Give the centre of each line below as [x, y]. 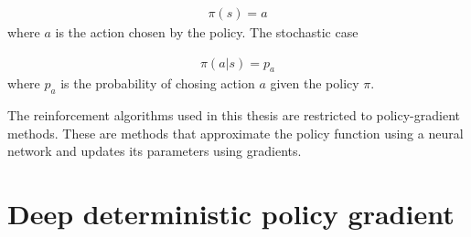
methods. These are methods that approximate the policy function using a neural [235, 133]
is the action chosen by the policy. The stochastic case [207, 32]
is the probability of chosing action [158, 83]
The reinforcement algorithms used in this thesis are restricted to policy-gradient [234, 115]
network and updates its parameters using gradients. [155, 151]
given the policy [315, 83]
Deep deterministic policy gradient [231, 214]
